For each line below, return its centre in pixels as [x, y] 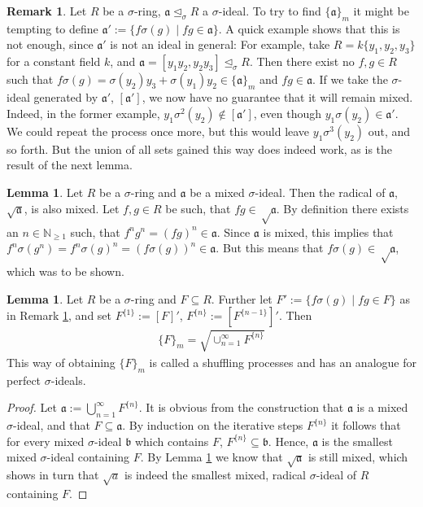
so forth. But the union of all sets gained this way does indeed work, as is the [200, 149]
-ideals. [68, 380]
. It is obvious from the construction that [241, 407]
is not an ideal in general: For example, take [220, 44]
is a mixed [382, 407]
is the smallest [357, 441]
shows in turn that [53, 475]
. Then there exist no [302, 61]
